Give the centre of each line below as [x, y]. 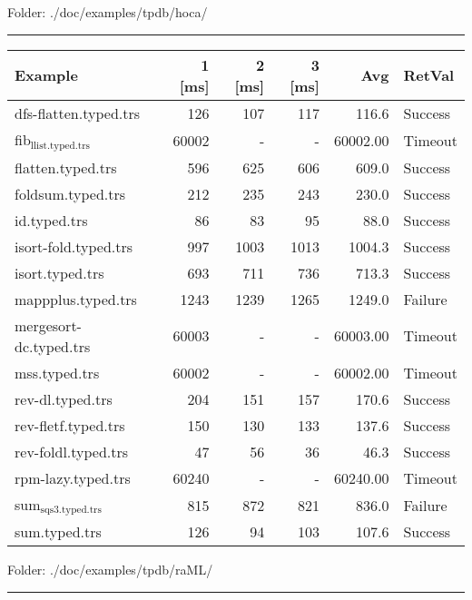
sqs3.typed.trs [71, 510]
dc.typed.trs [53, 346]
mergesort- [48, 325]
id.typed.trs [51, 220]
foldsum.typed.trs [70, 193]
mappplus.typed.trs [76, 299]
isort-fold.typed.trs [74, 246]
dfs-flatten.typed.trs [78, 113]
